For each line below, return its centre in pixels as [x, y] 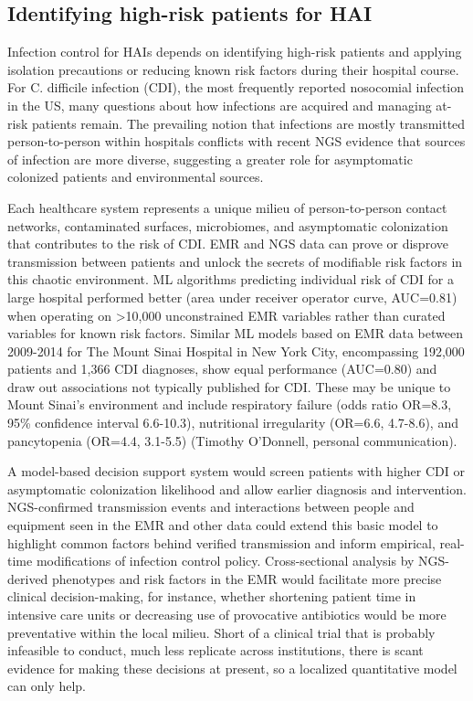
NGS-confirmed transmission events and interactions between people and [211, 507]
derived [28, 578]
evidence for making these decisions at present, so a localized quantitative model [232, 668]
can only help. [47, 686]
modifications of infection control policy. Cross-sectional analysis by [225, 561]
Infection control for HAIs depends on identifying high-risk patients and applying [235, 52]
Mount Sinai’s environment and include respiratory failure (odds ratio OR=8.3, [230, 404]
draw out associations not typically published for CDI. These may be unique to [229, 386]
